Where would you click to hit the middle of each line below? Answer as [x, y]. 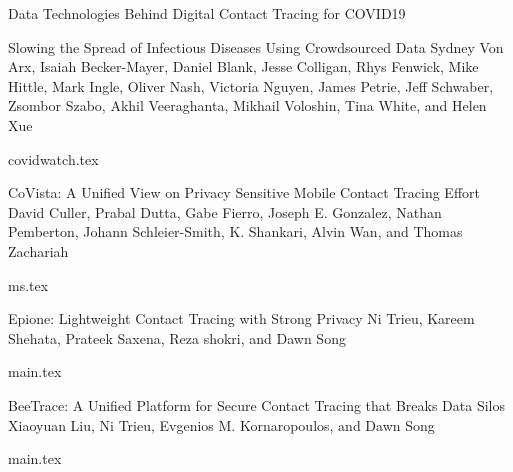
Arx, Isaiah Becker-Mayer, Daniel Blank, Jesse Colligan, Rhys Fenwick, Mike [243, 66]
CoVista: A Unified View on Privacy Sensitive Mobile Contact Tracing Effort [244, 192]
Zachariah [38, 250]
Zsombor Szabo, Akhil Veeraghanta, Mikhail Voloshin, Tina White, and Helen [247, 105]
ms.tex [28, 284]
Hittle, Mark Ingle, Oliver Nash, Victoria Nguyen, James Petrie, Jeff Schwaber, [251, 85]
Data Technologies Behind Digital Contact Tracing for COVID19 [207, 13]
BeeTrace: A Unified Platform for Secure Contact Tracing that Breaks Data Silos [256, 404]
